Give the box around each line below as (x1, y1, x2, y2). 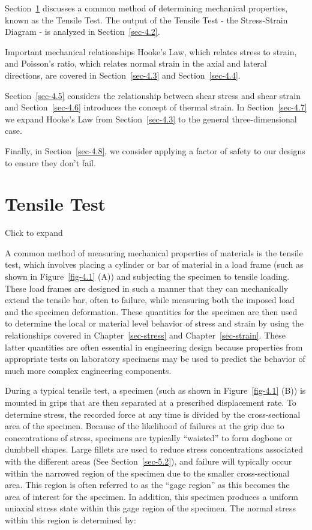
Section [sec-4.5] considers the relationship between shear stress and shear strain (5, 89, 301, 101)
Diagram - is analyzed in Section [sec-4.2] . (5, 25, 160, 38)
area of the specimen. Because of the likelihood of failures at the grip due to (5, 420, 284, 432)
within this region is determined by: (5, 513, 136, 526)
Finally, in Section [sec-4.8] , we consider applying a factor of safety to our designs (5, 144, 305, 157)
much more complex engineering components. (5, 364, 172, 376)
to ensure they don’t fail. (5, 156, 96, 169)
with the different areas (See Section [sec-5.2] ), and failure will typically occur (5, 454, 292, 467)
